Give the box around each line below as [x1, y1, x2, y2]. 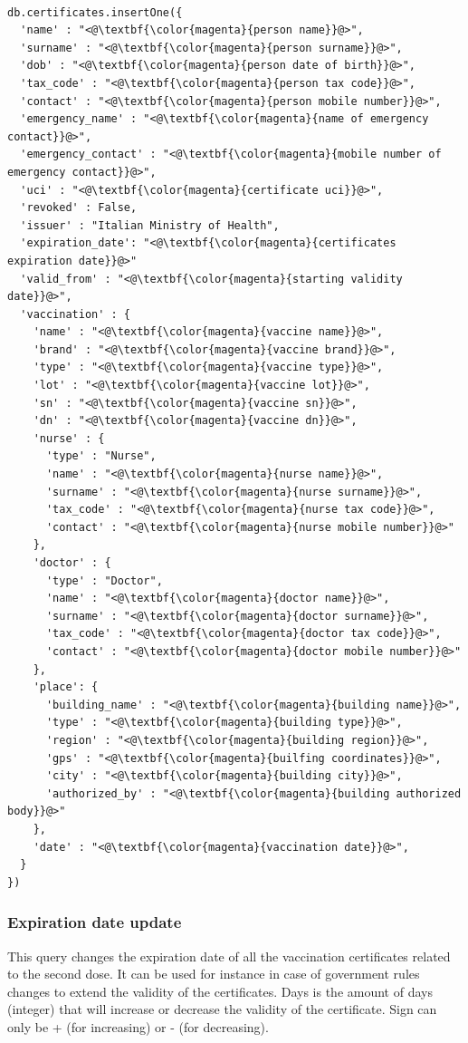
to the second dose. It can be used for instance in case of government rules [7, 964, 420, 983]
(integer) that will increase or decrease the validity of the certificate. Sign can [7, 1000, 437, 1019]
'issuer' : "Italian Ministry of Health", [20, 218, 280, 232]
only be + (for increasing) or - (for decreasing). [7, 1017, 269, 1036]
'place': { [33, 681, 99, 694]
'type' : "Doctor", [45, 574, 163, 587]
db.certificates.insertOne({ [7, 5, 183, 19]
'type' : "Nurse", [45, 449, 157, 463]
